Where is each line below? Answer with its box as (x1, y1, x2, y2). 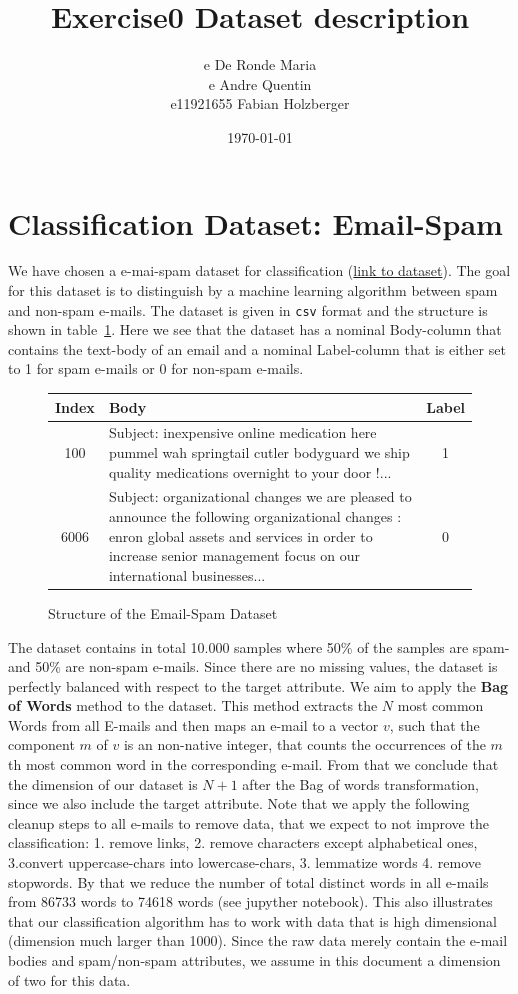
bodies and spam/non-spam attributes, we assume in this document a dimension (8, 950, 501, 970)
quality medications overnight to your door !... (108, 461, 392, 482)
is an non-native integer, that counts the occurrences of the (123, 734, 486, 755)
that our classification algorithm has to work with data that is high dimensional (8, 910, 497, 931)
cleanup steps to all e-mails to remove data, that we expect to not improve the (8, 812, 489, 833)
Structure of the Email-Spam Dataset (48, 602, 278, 623)
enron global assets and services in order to (108, 525, 373, 546)
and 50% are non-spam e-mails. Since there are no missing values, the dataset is (8, 656, 498, 677)
